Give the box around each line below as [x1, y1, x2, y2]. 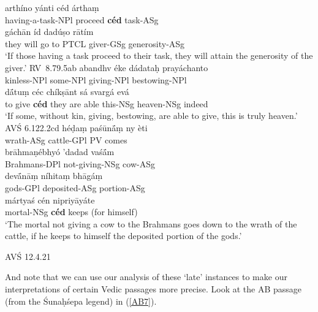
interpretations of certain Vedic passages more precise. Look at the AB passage [5, 283, 302, 295]
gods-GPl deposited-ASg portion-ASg [5, 181, 145, 194]
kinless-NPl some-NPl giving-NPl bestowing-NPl [5, 73, 187, 86]
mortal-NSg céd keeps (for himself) [5, 205, 138, 218]
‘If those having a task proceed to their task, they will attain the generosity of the [5, 49, 313, 62]
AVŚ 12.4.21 [5, 249, 51, 262]
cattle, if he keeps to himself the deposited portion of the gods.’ [5, 229, 242, 242]
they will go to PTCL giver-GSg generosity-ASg [5, 37, 185, 50]
